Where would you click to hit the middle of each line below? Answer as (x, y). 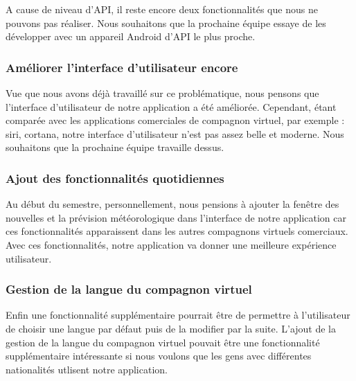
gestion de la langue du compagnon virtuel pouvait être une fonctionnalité (163, 342)
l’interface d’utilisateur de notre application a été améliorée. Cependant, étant (171, 106)
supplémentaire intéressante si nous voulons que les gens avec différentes (159, 356)
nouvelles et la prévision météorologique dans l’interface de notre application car (176, 217)
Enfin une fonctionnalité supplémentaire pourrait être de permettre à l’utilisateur (178, 315)
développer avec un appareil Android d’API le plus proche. (131, 36)
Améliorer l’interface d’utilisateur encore (122, 67)
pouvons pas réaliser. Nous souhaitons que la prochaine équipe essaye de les (166, 23)
